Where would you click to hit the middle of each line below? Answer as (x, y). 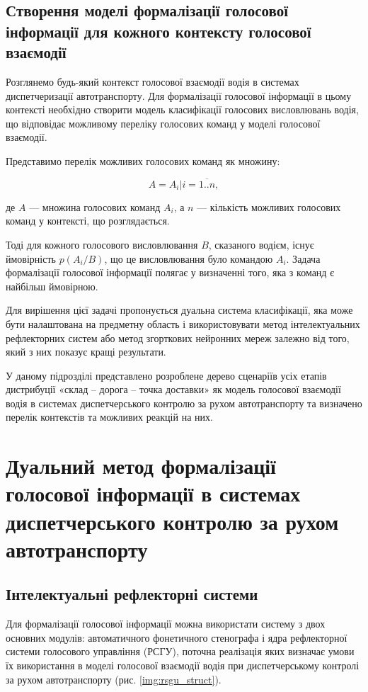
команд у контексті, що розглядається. (88, 221)
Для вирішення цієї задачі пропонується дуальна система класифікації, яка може (179, 310)
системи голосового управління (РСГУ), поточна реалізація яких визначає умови (180, 651)
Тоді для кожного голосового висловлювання (102, 244)
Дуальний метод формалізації (141, 466)
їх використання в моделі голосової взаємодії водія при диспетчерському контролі (183, 665)
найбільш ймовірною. (52, 286)
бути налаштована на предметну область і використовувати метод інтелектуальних (183, 323)
